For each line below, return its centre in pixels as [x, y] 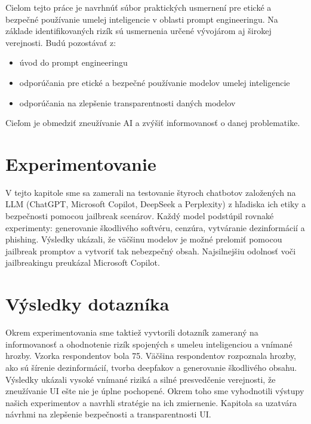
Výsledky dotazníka [87, 304]
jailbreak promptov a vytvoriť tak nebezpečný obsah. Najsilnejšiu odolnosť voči [151, 251]
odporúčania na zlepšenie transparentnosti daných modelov [127, 102]
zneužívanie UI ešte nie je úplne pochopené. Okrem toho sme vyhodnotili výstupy [155, 391]
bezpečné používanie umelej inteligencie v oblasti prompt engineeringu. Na [142, 19]
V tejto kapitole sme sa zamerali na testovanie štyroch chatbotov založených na [151, 192]
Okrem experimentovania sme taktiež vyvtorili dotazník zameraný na [132, 332]
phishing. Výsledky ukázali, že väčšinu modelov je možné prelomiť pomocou [144, 239]
